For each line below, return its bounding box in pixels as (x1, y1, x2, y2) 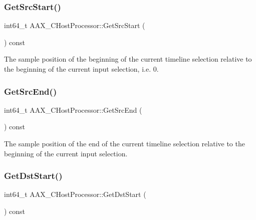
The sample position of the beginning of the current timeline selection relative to (4, 54, 252, 64)
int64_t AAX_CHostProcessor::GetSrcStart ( (4, 20, 145, 31)
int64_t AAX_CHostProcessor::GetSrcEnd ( (4, 104, 142, 115)
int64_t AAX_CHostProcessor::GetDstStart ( (4, 189, 146, 199)
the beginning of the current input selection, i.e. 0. (4, 64, 159, 74)
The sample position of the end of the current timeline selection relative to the (4, 138, 245, 148)
